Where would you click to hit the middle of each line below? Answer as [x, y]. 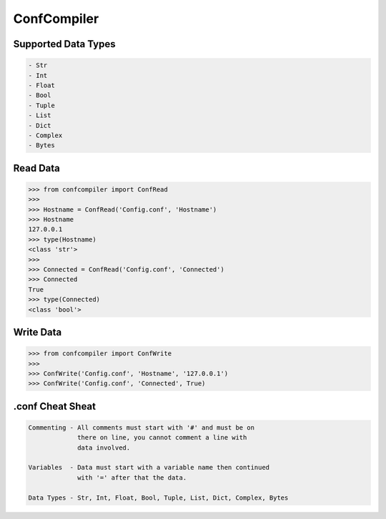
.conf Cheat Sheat [55, 406]
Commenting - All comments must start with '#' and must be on [142, 427]
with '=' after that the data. [132, 478]
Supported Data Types [64, 44]
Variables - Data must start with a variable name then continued [149, 468]
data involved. [104, 448]
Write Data [38, 332]
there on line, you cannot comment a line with [162, 438]
